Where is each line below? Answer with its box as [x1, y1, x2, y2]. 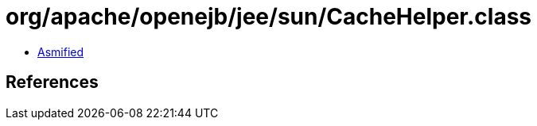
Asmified [37, 44, 84, 59]
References [6, 72, 99, 93]
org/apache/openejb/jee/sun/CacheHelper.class [6, 3, 532, 30]
